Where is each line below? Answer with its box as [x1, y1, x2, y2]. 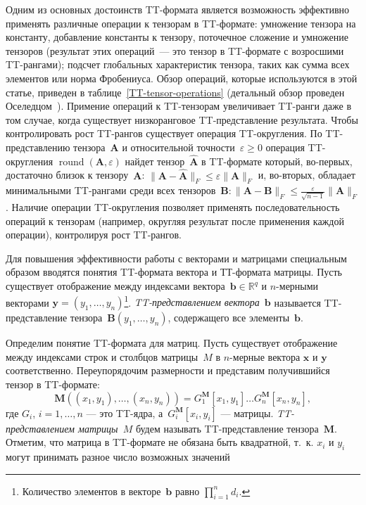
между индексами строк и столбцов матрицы [6, 349, 198, 364]
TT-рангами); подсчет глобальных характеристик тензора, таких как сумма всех [6, 57, 350, 72]
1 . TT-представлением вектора [124, 293, 260, 309]
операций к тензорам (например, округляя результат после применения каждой [6, 213, 344, 228]
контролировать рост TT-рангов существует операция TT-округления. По [6, 126, 322, 141]
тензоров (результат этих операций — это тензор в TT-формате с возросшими [6, 43, 344, 58]
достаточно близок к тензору [6, 167, 129, 182]
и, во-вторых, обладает [258, 167, 355, 182]
